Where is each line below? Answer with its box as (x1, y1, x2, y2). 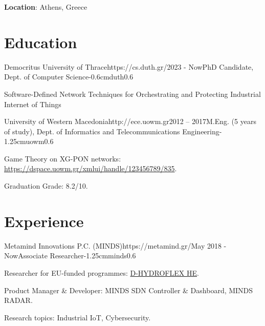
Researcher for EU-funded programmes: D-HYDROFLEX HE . (4, 267, 199, 278)
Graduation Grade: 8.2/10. (4, 180, 88, 191)
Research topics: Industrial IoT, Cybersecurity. (4, 312, 151, 322)
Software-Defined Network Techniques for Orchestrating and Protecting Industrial (4, 88, 261, 99)
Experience (4, 210, 84, 231)
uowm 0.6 (26, 136, 54, 147)
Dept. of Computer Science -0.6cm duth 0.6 (4, 71, 134, 82)
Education (4, 31, 77, 52)
